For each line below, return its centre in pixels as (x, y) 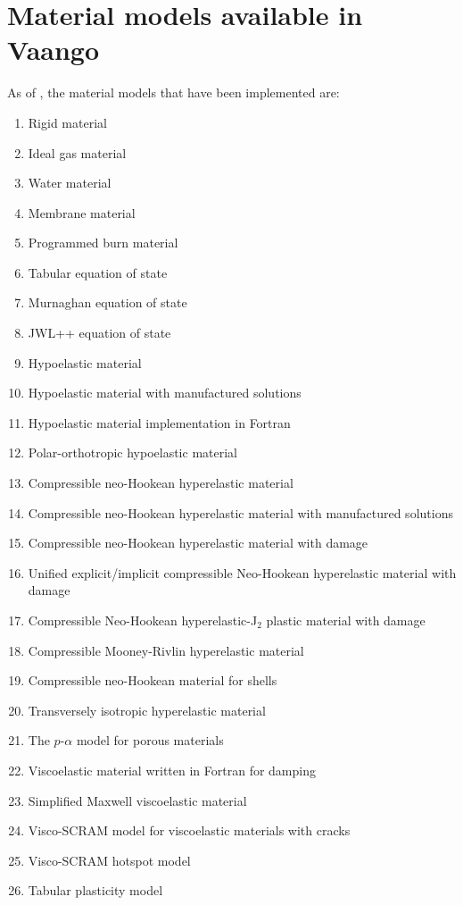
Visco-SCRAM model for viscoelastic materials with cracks (189, 830)
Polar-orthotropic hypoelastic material (132, 452)
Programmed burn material (103, 243)
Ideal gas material (77, 152)
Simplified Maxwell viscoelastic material (137, 800)
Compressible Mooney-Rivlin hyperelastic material (166, 650)
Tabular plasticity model (95, 890)
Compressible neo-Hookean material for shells (153, 680)
